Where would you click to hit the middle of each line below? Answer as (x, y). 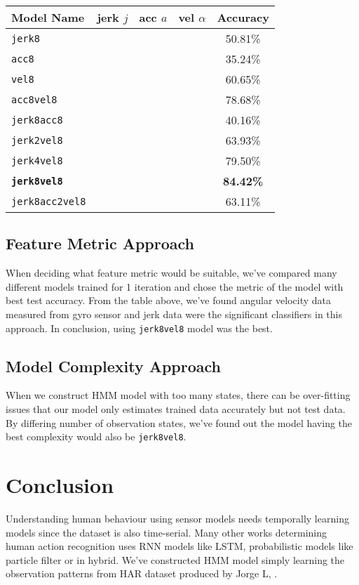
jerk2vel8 (37, 140)
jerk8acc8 (37, 120)
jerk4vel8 (37, 160)
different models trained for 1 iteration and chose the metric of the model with (175, 286)
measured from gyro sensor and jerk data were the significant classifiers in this (174, 314)
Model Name (48, 17)
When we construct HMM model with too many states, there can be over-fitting (178, 395)
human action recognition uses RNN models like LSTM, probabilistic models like (179, 546)
